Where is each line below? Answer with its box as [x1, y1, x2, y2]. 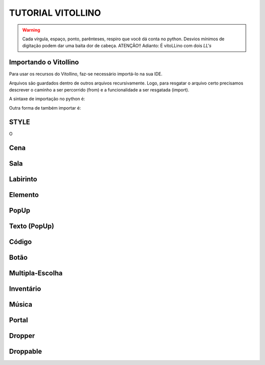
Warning [22, 27, 40, 33]
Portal [9, 316, 28, 324]
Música [9, 300, 32, 309]
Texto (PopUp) [9, 222, 54, 230]
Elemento [9, 191, 39, 199]
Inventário [9, 284, 41, 293]
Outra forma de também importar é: [9, 105, 81, 111]
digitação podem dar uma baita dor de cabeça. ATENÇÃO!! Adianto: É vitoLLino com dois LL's [22, 43, 212, 49]
